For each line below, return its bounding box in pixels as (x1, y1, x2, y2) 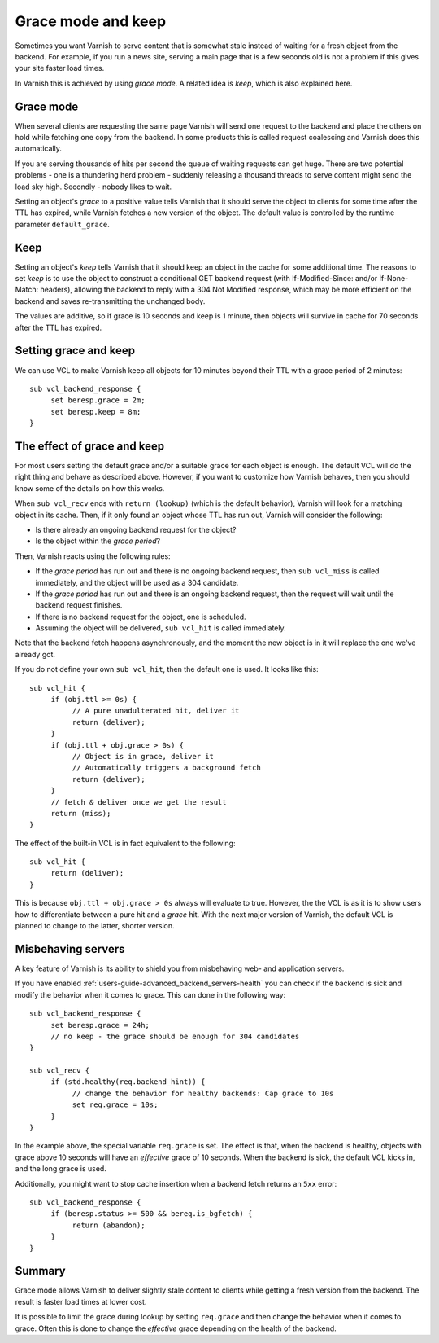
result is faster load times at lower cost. (15, 1297, 147, 1306)
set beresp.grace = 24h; (50, 1020, 150, 1029)
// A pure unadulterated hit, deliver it (72, 706, 240, 716)
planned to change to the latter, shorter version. (15, 921, 175, 931)
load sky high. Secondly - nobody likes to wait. (15, 182, 172, 191)
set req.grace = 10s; (72, 1100, 159, 1109)
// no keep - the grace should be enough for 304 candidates (50, 1031, 300, 1041)
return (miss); (50, 809, 111, 818)
